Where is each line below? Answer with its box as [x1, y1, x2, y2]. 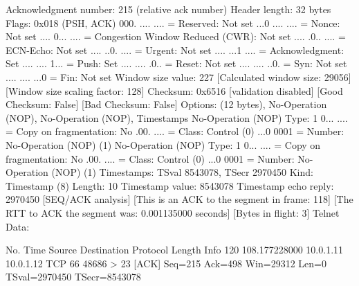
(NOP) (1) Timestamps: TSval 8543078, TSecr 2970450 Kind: [51, 165, 313, 179]
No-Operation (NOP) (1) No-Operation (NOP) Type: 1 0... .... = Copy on [6, 137, 321, 152]
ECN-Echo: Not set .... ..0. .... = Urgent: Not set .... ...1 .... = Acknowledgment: [6, 42, 344, 57]
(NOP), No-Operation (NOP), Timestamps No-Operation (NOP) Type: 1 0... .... [6, 110, 348, 125]
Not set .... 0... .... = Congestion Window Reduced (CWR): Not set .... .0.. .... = [6, 29, 346, 44]
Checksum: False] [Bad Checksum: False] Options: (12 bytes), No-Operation [6, 97, 327, 111]
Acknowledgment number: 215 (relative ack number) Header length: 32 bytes [6, 2, 331, 16]
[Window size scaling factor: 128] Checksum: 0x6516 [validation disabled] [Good [6, 83, 343, 98]
